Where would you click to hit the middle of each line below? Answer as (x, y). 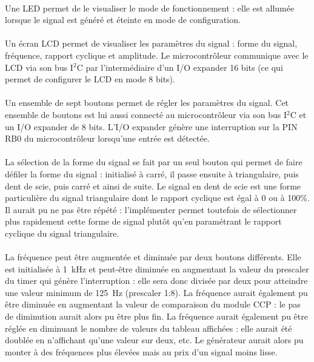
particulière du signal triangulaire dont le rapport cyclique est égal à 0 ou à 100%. (157, 198)
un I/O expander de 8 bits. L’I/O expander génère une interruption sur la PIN (151, 126)
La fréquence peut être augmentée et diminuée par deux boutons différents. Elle (153, 257)
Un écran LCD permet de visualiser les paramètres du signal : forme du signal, (151, 43)
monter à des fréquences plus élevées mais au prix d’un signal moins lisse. (141, 351)
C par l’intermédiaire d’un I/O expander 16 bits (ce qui (180, 67)
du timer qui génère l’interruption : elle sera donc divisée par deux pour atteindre (156, 281)
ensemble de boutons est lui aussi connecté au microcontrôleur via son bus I (146, 114)
